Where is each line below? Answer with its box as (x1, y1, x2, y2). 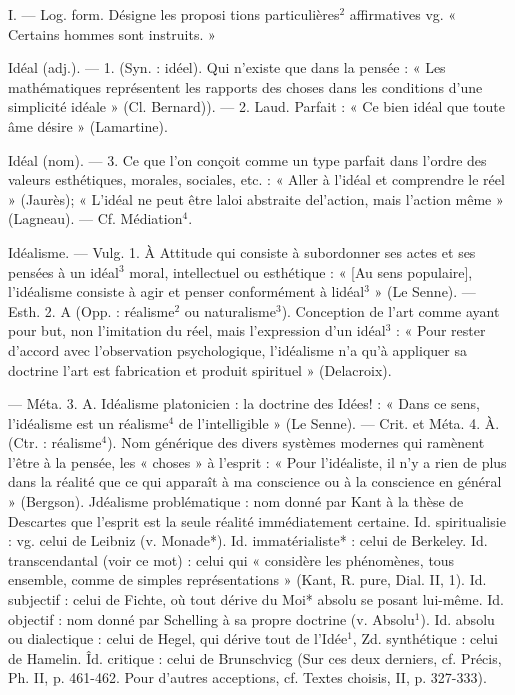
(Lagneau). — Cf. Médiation (8, 208, 183, 229)
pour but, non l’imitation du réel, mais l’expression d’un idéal (8, 320, 386, 341)
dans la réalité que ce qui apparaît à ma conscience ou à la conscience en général (8, 471, 502, 492)
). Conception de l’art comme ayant (281, 300, 500, 321)
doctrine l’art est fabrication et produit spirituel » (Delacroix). (8, 359, 392, 380)
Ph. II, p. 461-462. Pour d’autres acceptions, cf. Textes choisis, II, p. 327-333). (8, 667, 487, 688)
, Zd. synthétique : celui (352, 628, 498, 649)
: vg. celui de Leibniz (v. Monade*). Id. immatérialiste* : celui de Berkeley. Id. (8, 530, 488, 551)
